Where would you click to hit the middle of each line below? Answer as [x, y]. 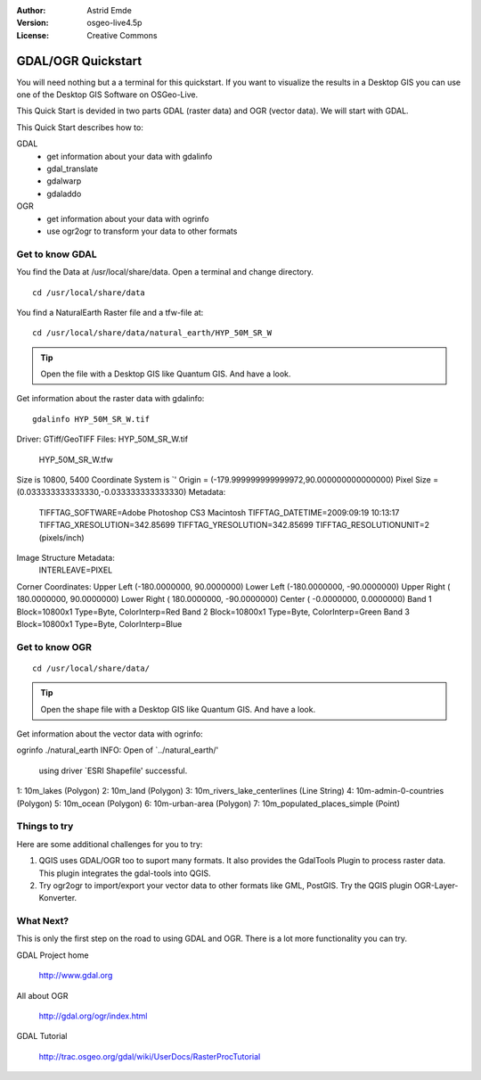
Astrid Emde [110, 10]
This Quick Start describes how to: [80, 127]
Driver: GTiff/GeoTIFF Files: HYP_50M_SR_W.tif [102, 439]
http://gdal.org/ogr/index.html [93, 1016]
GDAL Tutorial [42, 1036]
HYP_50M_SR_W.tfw [76, 459]
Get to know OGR [54, 647]
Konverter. [58, 898]
